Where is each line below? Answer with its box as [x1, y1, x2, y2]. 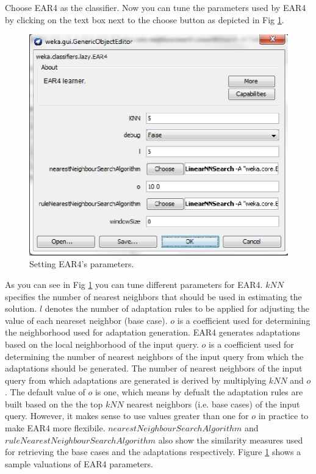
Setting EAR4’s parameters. [29, 257, 134, 270]
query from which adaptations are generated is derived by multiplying [5, 373, 267, 386]
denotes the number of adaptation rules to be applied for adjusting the [45, 302, 309, 315]
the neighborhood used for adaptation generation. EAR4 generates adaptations [5, 326, 300, 339]
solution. [5, 302, 37, 315]
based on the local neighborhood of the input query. [5, 337, 199, 350]
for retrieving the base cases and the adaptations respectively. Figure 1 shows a [5, 445, 301, 458]
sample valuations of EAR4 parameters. [5, 457, 153, 470]
